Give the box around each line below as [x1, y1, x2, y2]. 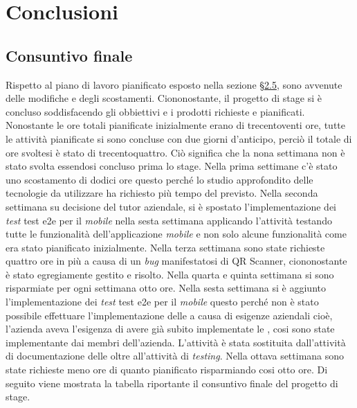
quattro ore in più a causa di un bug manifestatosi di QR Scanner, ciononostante [6, 254, 347, 268]
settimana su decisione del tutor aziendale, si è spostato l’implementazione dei [6, 199, 337, 213]
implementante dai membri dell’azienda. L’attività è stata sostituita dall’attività [6, 335, 346, 349]
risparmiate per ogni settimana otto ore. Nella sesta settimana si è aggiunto [6, 281, 326, 295]
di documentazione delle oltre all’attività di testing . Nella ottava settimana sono [6, 348, 345, 363]
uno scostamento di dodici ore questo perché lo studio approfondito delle [6, 172, 313, 186]
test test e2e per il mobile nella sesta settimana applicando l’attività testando [6, 213, 332, 227]
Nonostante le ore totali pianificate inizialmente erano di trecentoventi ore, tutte [6, 118, 345, 132]
